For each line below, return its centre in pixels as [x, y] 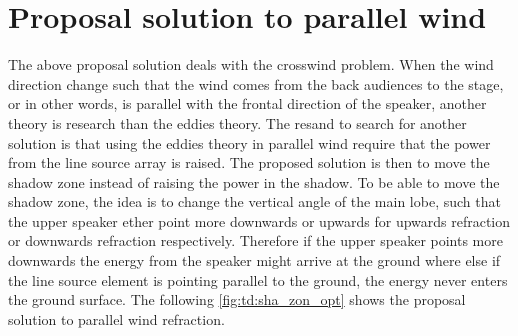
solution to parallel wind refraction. [116, 318]
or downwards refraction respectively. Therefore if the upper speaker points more [255, 240]
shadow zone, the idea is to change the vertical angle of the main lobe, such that [254, 201]
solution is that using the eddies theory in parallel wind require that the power [249, 142]
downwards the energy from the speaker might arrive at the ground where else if [254, 260]
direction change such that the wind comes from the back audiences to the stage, [256, 83]
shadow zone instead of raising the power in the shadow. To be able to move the [254, 181]
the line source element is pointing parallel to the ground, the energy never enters [258, 279]
